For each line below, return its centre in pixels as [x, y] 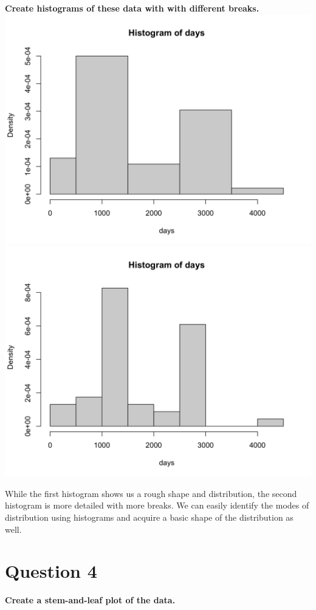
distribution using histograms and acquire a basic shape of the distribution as [149, 517]
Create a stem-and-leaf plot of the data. [90, 600]
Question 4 [51, 571]
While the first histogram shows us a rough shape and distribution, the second [151, 493]
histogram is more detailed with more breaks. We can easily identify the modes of [157, 505]
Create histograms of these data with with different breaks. [132, 8]
